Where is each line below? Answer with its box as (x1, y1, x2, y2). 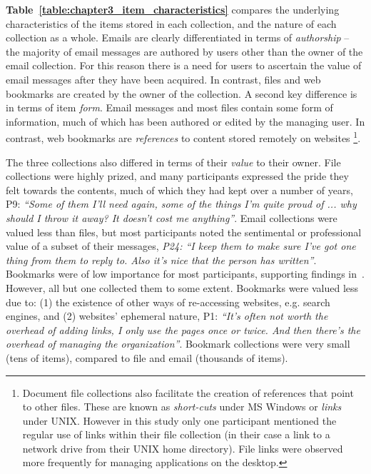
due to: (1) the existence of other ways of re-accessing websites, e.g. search (6, 294, 330, 309)
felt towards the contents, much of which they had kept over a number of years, (6, 182, 353, 197)
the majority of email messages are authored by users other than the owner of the (6, 44, 363, 59)
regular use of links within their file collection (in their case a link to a (22, 427, 330, 442)
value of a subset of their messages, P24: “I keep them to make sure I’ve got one (6, 238, 356, 253)
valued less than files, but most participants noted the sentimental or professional (6, 224, 362, 239)
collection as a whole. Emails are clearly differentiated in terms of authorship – (6, 30, 350, 45)
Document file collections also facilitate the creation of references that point (22, 385, 354, 400)
